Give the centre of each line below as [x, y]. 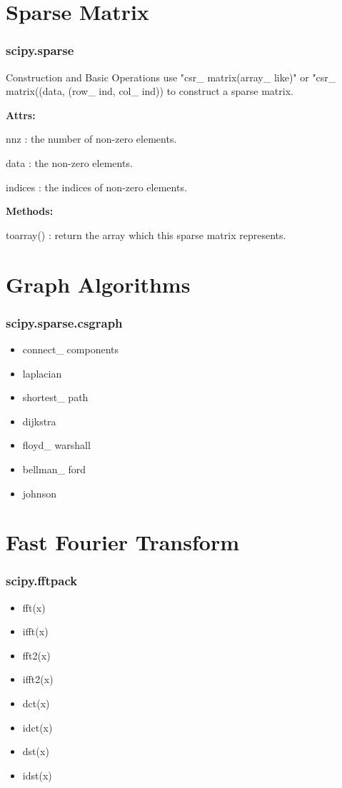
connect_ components [71, 349]
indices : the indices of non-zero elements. [96, 187]
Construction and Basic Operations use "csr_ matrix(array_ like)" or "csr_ [171, 77]
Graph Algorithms [98, 284]
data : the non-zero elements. [69, 162]
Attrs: [21, 115]
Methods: [30, 211]
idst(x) [37, 775]
